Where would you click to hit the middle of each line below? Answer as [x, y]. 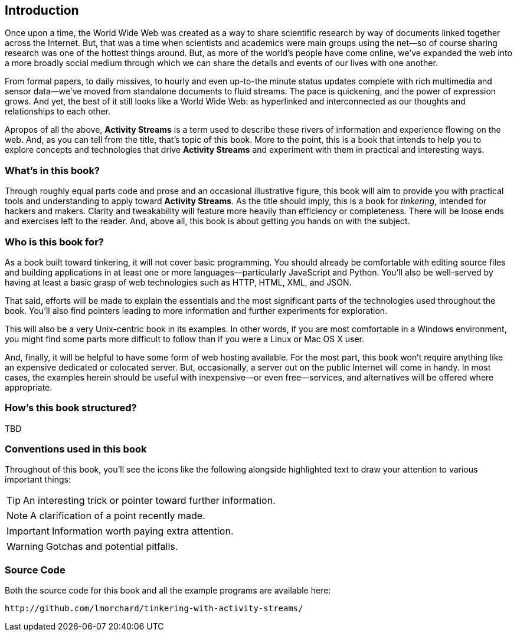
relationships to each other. [58, 112]
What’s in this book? [53, 170]
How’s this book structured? [71, 408]
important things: [38, 480]
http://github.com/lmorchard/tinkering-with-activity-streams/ [154, 609]
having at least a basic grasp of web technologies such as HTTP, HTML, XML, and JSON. [178, 282]
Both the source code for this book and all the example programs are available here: [168, 591]
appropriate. [29, 387]
